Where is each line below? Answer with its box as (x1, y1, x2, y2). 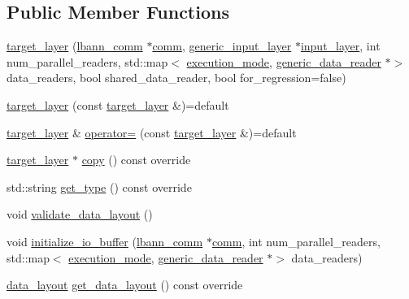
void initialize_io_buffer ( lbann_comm (7, 232, 203, 249)
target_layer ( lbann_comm (7, 37, 143, 54)
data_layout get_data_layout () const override (7, 276, 243, 293)
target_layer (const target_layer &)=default (7, 96, 229, 113)
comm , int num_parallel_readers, (211, 232, 381, 249)
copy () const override (81, 151, 191, 168)
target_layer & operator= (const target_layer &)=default (7, 123, 297, 141)
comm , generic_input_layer (152, 37, 292, 54)
